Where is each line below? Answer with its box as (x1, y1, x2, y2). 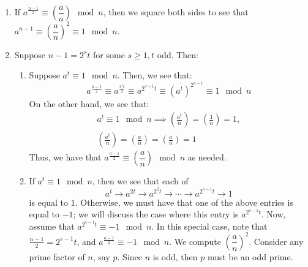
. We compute (169, 235, 222, 247)
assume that (29, 219, 75, 232)
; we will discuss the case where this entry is (73, 208, 239, 220)
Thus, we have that (29, 151, 102, 164)
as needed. (187, 151, 227, 164)
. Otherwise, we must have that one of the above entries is (75, 195, 293, 208)
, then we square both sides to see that (103, 6, 249, 18)
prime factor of (29, 250, 85, 263)
